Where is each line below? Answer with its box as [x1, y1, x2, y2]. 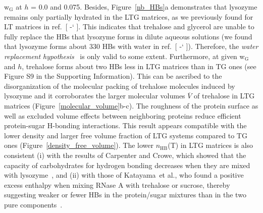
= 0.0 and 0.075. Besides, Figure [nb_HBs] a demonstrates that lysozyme [31, 2, 257, 12]
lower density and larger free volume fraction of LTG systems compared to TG [4, 130, 247, 140]
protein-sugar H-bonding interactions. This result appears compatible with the [4, 120, 247, 131]
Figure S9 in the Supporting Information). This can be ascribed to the [4, 71, 222, 81]
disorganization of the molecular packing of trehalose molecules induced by [4, 80, 235, 91]
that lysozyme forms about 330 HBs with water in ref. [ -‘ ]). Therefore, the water [4, 41, 258, 51]
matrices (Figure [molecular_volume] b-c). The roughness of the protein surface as [4, 100, 258, 111]
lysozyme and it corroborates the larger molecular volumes [4, 90, 185, 101]
